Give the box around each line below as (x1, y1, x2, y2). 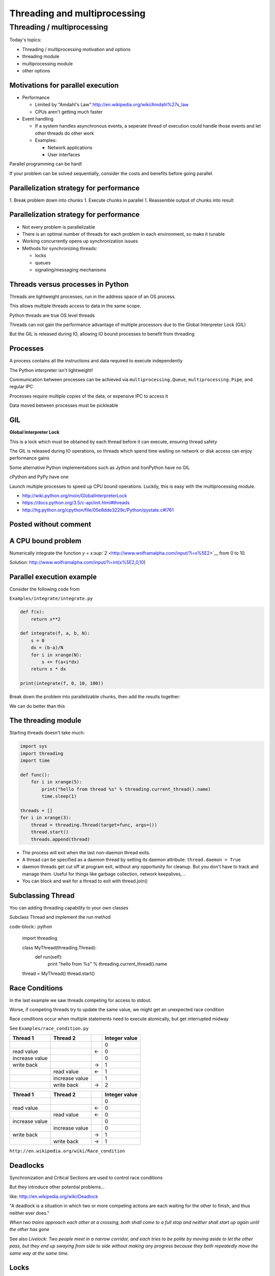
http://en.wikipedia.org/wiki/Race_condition (9, 1148, 125, 1154)
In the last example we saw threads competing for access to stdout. (9, 997, 152, 1003)
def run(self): (35, 953, 63, 960)
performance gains (9, 455, 49, 461)
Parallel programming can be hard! (9, 161, 82, 167)
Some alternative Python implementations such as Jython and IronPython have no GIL (9, 464, 190, 471)
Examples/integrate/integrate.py (9, 596, 93, 602)
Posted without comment (9, 520, 92, 529)
